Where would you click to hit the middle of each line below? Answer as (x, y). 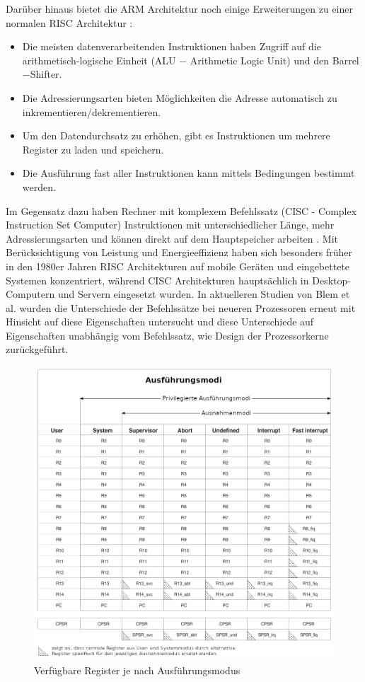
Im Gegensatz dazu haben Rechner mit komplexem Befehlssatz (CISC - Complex (181, 210)
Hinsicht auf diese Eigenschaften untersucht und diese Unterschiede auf (160, 322)
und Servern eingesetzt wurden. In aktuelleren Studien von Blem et (204, 294)
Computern (30, 294)
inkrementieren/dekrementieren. (92, 111)
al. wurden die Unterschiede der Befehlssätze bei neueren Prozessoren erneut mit (181, 307)
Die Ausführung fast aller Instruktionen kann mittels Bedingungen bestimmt (189, 173)
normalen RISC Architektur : (69, 22)
